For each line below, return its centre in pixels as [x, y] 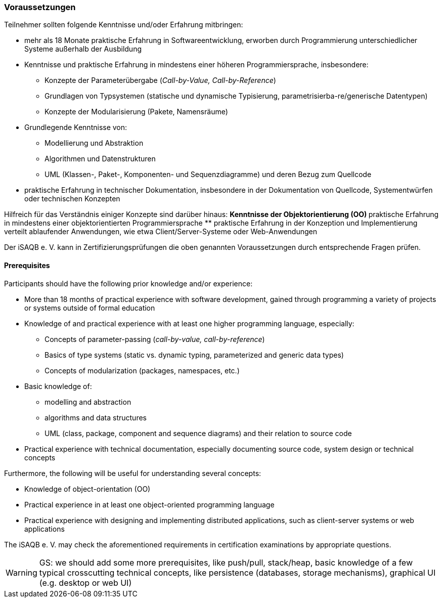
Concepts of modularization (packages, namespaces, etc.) [142, 370]
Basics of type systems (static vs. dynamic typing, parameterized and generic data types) [194, 355]
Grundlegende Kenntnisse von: [76, 127]
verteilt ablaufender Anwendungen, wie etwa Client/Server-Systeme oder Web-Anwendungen [161, 232]
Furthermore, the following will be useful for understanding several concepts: [133, 473]
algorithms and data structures [96, 417]
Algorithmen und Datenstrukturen [100, 159]
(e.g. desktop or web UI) [85, 583]
